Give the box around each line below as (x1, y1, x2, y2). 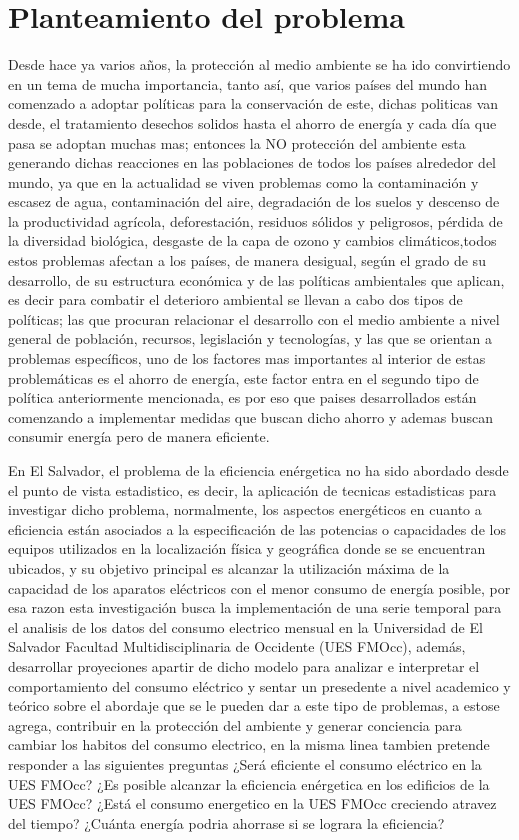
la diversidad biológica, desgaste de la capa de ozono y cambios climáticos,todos (8, 230, 497, 251)
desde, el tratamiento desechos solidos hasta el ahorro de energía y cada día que (8, 112, 497, 133)
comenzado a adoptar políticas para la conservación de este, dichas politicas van (8, 93, 499, 114)
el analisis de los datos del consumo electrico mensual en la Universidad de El (8, 616, 483, 637)
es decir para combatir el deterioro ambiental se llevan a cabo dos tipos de (8, 289, 463, 310)
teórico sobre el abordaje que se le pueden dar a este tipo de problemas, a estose (8, 695, 500, 716)
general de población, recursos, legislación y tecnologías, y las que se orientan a (8, 328, 492, 349)
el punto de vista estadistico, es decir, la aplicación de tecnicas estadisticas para (8, 479, 497, 500)
